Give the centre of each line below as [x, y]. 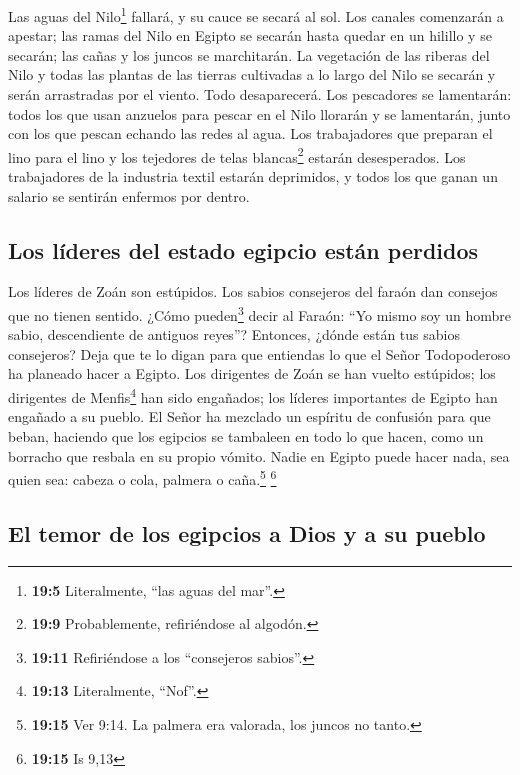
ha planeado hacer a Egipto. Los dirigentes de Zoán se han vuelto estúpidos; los [252, 373]
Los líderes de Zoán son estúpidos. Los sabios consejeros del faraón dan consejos [253, 291]
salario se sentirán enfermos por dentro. [129, 195]
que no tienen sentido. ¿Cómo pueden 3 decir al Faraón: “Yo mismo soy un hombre [259, 313]
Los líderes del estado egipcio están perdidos [243, 249]
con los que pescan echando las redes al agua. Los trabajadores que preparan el [250, 133]
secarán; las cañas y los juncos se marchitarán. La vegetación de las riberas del [249, 54]
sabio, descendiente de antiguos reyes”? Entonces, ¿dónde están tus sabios [234, 334]
